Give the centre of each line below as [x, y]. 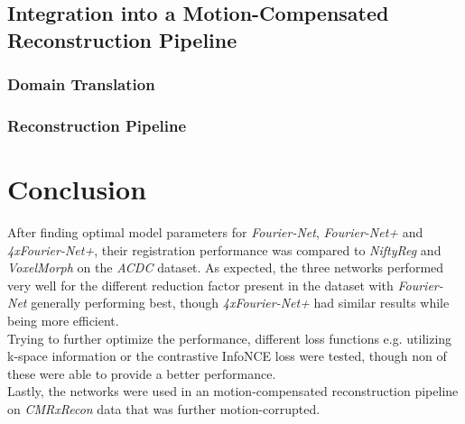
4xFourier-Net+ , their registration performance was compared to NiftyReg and [224, 249]
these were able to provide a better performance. [142, 373]
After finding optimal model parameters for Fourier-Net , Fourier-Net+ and [215, 231]
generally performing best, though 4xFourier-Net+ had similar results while [240, 303]
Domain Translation [81, 84]
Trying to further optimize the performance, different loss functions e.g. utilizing [230, 338]
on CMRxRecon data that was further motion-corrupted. [164, 408]
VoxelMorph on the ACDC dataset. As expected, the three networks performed [226, 267]
